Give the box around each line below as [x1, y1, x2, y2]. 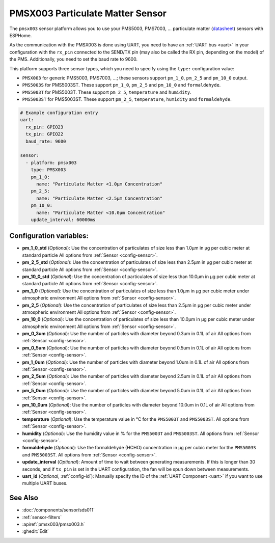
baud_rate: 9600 [25, 138, 66, 144]
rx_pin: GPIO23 [25, 124, 64, 130]
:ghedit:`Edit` [22, 528, 49, 534]
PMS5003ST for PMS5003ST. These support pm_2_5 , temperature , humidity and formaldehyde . [22, 96, 232, 102]
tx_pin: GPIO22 [25, 131, 64, 137]
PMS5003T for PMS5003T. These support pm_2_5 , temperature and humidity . [22, 89, 192, 95]
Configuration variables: [9, 232, 89, 240]
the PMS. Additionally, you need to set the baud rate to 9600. [9, 56, 137, 62]
